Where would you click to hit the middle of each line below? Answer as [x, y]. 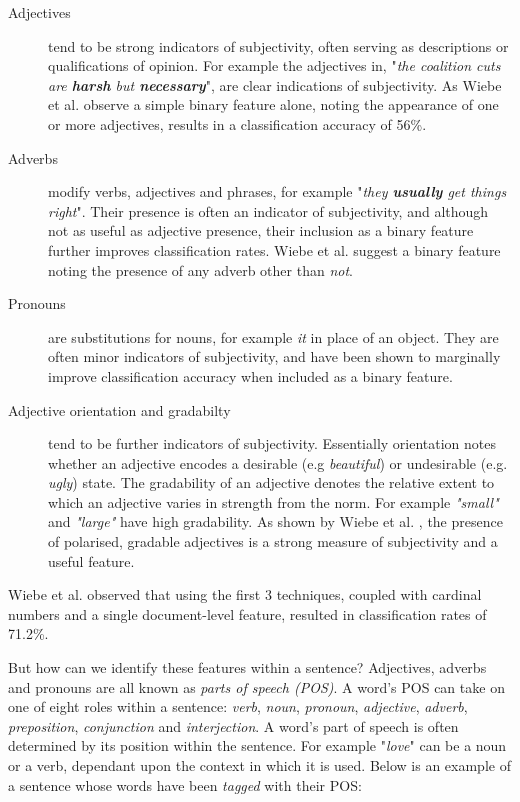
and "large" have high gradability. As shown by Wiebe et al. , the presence [275, 521]
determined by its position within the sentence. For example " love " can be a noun [257, 745]
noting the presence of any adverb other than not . [200, 269]
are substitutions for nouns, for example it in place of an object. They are [273, 336]
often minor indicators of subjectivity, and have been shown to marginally [274, 356]
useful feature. [91, 560]
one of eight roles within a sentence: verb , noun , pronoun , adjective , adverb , [238, 706]
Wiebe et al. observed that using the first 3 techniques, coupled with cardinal [245, 594]
